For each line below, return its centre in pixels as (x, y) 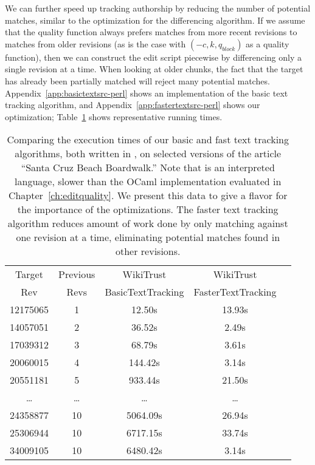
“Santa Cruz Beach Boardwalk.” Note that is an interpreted (148, 168)
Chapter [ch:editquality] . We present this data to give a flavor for (148, 195)
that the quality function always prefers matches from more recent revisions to (151, 32)
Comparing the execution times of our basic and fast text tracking (148, 140)
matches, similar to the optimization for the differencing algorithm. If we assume (155, 20)
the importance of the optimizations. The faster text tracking (148, 209)
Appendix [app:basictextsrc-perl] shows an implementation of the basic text (147, 93)
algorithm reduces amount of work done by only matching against (148, 223)
